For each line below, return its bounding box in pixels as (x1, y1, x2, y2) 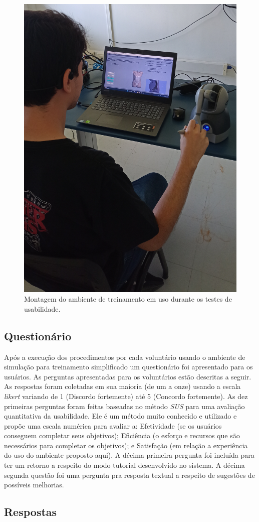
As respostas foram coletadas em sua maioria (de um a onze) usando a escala (4, 381, 241, 391)
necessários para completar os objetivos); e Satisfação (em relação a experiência (4, 440, 248, 450)
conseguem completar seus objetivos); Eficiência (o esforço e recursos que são (4, 430, 240, 441)
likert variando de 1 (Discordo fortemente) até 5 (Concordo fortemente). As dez (4, 390, 248, 401)
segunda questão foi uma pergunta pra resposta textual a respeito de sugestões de (4, 469, 255, 480)
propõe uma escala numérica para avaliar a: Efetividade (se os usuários (4, 420, 222, 431)
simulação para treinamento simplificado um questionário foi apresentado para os (4, 361, 253, 372)
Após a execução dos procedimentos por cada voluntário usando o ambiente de (4, 351, 245, 362)
